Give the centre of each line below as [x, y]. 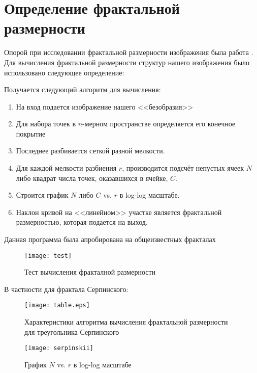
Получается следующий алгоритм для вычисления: [83, 89]
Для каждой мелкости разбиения [66, 168]
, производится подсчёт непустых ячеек [183, 168]
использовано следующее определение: [64, 72]
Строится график [42, 195]
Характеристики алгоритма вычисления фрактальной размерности [126, 322]
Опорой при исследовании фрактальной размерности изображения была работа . [129, 52]
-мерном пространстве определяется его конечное [159, 124]
